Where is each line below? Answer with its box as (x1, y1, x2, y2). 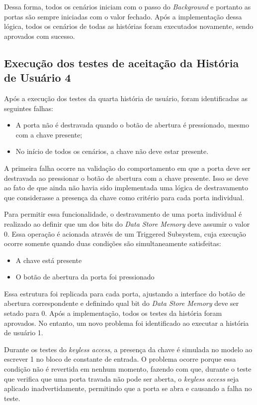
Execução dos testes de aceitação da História (4, 55, 239, 70)
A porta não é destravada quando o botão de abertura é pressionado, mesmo (15, 120, 249, 130)
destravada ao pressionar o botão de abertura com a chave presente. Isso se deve (4, 172, 249, 183)
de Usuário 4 (4, 70, 71, 85)
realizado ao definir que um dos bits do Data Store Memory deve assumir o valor (4, 218, 250, 229)
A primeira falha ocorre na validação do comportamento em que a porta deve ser (4, 162, 251, 173)
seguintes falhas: (4, 103, 54, 113)
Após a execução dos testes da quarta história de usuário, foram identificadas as (4, 93, 248, 103)
